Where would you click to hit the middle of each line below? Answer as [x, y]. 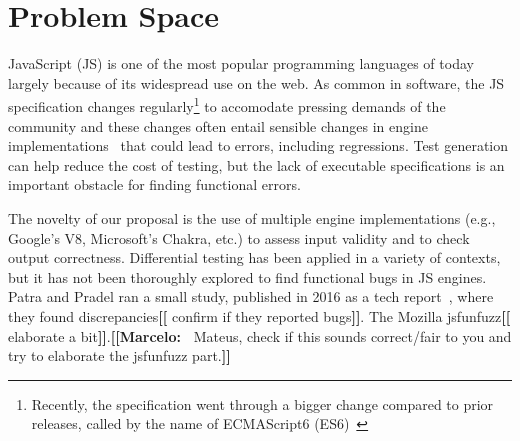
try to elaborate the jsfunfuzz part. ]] [119, 355]
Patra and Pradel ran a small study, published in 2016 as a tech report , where [251, 296]
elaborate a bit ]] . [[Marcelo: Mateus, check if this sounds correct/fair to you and [260, 335]
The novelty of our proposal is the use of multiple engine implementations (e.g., [252, 217]
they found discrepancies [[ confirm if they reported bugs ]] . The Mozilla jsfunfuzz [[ [259, 315]
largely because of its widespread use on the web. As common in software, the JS [256, 82]
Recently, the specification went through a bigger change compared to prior [262, 403]
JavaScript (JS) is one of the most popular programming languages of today [241, 63]
